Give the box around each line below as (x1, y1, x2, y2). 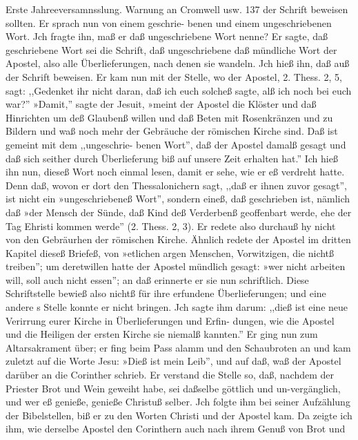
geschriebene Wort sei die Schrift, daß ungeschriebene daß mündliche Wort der (6, 42, 337, 57)
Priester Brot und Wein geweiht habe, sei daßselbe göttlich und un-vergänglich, (6, 381, 341, 395)
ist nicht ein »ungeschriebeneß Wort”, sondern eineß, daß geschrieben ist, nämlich (6, 191, 350, 206)
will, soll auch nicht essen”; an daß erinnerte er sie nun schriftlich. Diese (6, 272, 309, 287)
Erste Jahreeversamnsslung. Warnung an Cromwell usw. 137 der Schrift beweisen (6, 2, 348, 16)
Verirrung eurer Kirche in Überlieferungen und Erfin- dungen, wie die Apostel (6, 313, 335, 327)
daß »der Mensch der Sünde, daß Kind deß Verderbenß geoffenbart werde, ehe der (6, 204, 352, 219)
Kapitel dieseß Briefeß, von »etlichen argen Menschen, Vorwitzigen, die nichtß (6, 245, 335, 260)
